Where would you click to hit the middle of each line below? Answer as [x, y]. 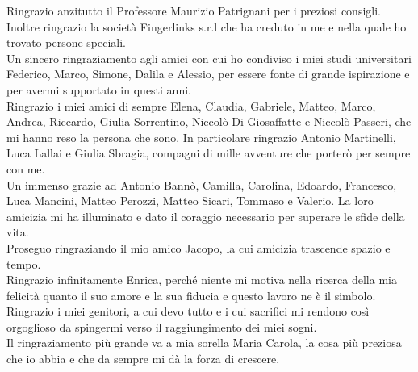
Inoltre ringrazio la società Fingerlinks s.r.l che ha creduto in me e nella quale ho [207, 26]
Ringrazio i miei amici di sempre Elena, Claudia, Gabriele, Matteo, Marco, [191, 105]
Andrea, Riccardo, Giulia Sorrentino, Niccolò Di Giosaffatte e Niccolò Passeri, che [209, 121]
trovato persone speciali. [67, 42]
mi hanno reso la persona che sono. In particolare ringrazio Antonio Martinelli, [201, 137]
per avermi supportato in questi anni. [99, 89]
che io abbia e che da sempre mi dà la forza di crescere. [143, 359]
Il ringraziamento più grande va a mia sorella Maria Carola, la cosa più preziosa [204, 343]
